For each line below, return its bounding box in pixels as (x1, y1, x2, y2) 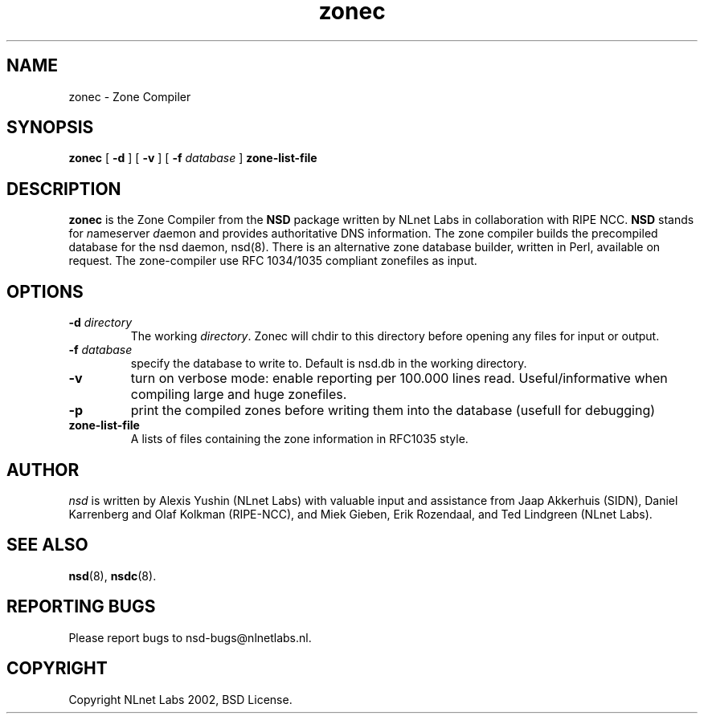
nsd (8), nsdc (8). (68, 568, 157, 583)
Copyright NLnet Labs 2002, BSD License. (68, 692, 293, 706)
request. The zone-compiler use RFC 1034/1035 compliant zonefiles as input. (68, 254, 477, 268)
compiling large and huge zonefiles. (130, 386, 347, 403)
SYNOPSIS (6, 117, 94, 138)
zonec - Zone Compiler (68, 89, 191, 104)
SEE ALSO (6, 535, 88, 555)
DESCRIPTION (6, 178, 121, 199)
